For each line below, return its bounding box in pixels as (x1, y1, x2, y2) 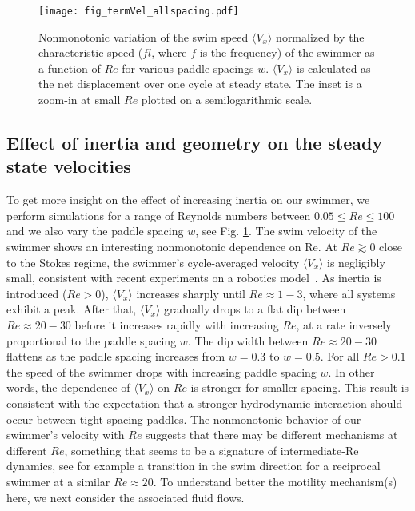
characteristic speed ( (38, 44, 143, 61)
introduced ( (6, 285, 67, 301)
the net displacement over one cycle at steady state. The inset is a (38, 75, 362, 92)
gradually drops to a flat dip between (164, 301, 346, 317)
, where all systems (302, 285, 396, 301)
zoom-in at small (38, 91, 121, 108)
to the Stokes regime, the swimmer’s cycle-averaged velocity (6, 254, 300, 270)
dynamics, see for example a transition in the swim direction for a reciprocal (6, 457, 381, 474)
